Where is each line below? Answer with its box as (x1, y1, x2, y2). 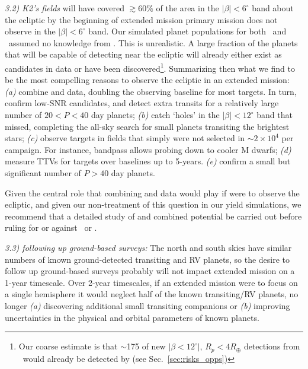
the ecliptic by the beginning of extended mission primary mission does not (5, 13, 278, 26)
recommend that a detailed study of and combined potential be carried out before (5, 209, 302, 222)
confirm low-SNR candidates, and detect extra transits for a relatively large (5, 97, 279, 109)
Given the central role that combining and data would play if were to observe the (5, 186, 300, 199)
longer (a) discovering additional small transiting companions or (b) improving (5, 299, 290, 311)
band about (252, 2, 294, 14)
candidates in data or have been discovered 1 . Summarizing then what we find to (5, 60, 295, 74)
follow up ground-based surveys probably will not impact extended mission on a (5, 265, 295, 277)
